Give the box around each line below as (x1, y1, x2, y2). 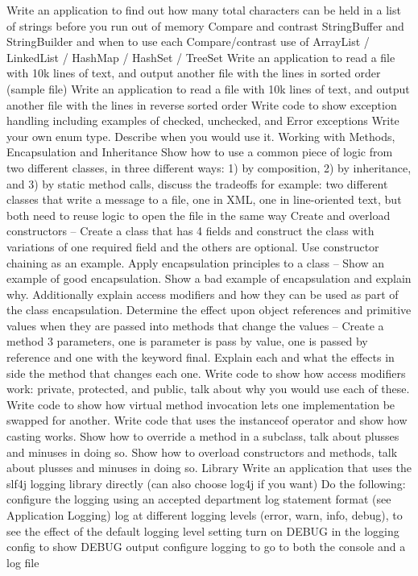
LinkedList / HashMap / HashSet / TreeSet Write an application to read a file (6, 48, 395, 65)
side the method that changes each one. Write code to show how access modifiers (6, 364, 406, 381)
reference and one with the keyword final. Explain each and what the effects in (6, 349, 395, 366)
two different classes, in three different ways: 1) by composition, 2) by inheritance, (6, 159, 412, 176)
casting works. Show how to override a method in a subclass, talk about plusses (6, 428, 399, 445)
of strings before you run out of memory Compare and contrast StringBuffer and (6, 17, 404, 34)
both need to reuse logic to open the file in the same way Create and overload (6, 206, 391, 223)
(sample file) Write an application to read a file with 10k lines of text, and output (6, 80, 410, 97)
